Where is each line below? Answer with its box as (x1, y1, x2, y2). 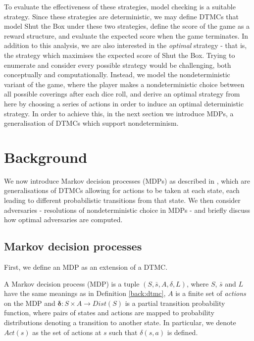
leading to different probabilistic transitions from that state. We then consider (4, 195, 241, 205)
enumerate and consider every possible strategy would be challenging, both (4, 59, 231, 70)
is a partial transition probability (125, 297, 225, 308)
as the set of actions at (32, 327, 102, 337)
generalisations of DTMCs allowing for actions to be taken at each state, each (4, 185, 240, 195)
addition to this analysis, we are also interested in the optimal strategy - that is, (4, 40, 247, 50)
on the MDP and (4, 297, 55, 308)
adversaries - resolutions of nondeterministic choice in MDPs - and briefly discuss (4, 204, 251, 215)
